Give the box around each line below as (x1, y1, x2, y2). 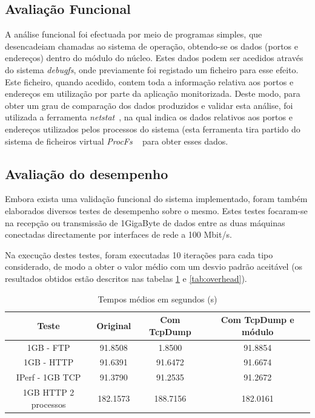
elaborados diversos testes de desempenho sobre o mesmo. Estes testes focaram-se (5, 204, 308, 217)
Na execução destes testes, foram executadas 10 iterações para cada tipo (5, 248, 273, 261)
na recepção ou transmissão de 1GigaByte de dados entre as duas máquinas (5, 216, 285, 229)
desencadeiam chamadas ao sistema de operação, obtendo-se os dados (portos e (5, 39, 299, 52)
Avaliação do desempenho (5, 164, 168, 183)
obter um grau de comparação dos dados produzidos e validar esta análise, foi (5, 99, 293, 111)
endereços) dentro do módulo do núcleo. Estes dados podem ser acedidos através (5, 51, 303, 64)
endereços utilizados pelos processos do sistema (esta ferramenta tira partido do (5, 122, 300, 135)
